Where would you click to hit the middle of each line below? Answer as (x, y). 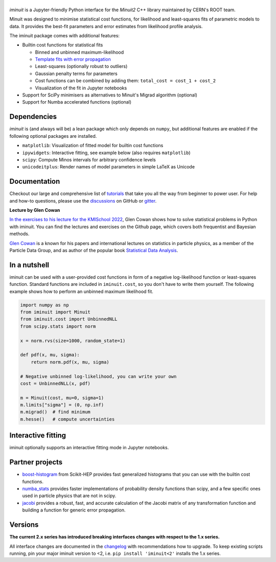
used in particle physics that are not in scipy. (69, 496)
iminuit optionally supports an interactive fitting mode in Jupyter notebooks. (89, 448)
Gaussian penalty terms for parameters (76, 74)
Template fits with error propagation (73, 59)
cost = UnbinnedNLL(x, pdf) (55, 383)
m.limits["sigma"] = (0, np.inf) (62, 405)
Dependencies (33, 117)
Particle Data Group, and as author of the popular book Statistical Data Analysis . (94, 250)
